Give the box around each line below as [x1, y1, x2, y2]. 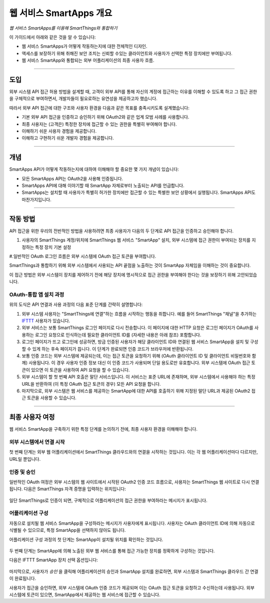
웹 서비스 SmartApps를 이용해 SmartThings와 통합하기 [9, 25, 117, 31]
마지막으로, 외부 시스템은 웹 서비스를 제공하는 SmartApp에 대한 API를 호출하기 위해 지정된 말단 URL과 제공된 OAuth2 [21, 388, 250, 394]
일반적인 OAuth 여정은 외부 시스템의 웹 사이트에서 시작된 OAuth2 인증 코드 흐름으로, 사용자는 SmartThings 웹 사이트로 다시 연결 [9, 479, 259, 485]
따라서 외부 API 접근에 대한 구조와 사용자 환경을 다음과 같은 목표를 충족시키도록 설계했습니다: [9, 105, 189, 111]
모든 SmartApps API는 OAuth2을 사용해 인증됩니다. [21, 175, 123, 181]
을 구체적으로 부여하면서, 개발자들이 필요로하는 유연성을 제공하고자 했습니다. [9, 96, 157, 102]
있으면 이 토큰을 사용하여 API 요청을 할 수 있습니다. [30, 367, 130, 373]
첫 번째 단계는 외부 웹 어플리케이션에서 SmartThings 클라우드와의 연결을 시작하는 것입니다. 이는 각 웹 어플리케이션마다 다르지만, [9, 449, 258, 455]
